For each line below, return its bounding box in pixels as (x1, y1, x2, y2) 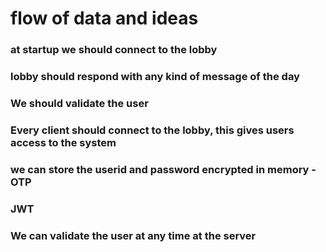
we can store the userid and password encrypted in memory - (10, 162, 317, 176)
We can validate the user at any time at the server (10, 228, 257, 242)
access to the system (10, 135, 117, 149)
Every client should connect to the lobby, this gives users (10, 123, 295, 137)
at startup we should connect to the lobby (10, 43, 218, 57)
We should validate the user (10, 96, 149, 110)
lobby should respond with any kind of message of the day (10, 70, 300, 84)
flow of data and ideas (10, 7, 199, 30)
